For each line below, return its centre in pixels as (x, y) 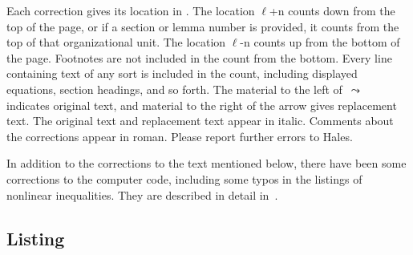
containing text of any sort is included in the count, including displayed (182, 73)
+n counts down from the (332, 10)
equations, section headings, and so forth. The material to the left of (174, 89)
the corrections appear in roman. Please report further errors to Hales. (180, 136)
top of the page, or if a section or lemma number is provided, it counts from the (203, 26)
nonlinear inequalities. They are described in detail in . (142, 194)
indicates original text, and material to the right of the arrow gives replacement (202, 105)
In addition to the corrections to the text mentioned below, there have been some (206, 163)
